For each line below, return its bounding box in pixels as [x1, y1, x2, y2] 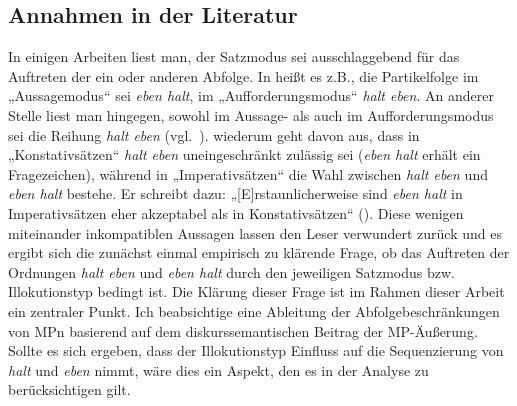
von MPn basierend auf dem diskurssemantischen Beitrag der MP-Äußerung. [8, 320, 478, 341]
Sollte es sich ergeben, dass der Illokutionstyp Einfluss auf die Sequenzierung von [8, 340, 504, 361]
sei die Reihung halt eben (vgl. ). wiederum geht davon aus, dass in [8, 124, 420, 145]
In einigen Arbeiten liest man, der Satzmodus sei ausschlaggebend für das [8, 46, 460, 67]
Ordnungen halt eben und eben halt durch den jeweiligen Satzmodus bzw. [8, 261, 455, 282]
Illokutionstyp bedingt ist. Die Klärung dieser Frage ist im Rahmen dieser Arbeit [8, 281, 505, 302]
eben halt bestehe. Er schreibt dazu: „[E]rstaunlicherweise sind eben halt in [8, 183, 463, 204]
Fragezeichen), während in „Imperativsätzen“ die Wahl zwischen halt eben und [8, 163, 488, 184]
